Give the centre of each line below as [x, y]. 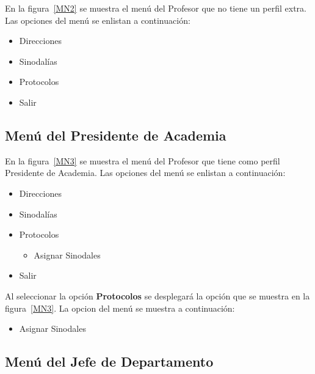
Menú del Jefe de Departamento [109, 361]
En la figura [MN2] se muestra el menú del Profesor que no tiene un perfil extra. [156, 8]
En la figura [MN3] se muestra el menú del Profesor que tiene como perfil [143, 160]
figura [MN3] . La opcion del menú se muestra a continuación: [120, 308]
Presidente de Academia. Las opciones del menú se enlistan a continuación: [145, 173]
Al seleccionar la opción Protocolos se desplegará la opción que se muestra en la [157, 295]
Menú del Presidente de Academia [116, 135]
